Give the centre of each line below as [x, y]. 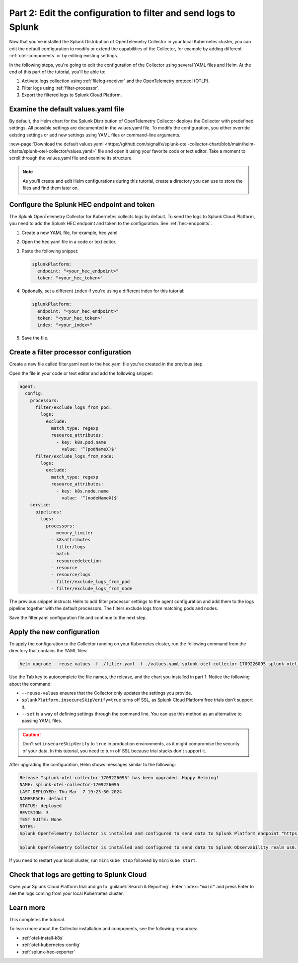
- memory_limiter [72, 533]
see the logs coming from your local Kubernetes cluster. [67, 893]
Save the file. [35, 338]
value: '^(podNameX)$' [89, 449]
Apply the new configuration [54, 632]
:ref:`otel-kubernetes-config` [51, 945]
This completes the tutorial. [37, 920]
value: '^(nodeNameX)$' [90, 498]
